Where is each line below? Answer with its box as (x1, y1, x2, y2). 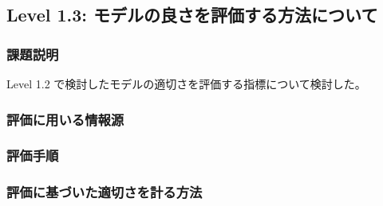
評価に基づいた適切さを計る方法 (6, 182, 203, 202)
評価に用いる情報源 (6, 109, 124, 129)
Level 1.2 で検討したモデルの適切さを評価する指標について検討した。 (6, 76, 366, 91)
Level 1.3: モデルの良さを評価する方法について (6, 2, 378, 27)
